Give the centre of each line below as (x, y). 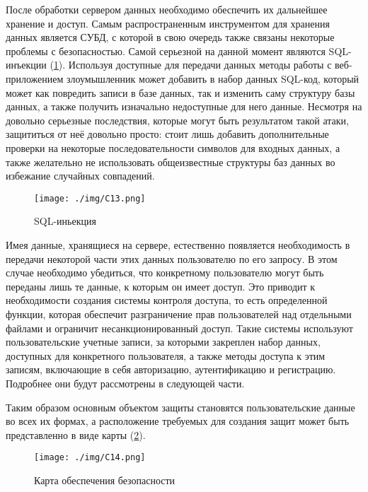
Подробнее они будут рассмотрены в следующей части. (125, 383)
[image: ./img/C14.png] (90, 458)
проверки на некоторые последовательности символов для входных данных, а (173, 147)
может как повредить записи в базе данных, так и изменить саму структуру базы (180, 92)
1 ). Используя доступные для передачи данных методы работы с (192, 65)
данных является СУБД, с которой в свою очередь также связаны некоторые (170, 37)
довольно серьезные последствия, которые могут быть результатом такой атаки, (177, 120)
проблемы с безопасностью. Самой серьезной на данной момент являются (166, 51)
